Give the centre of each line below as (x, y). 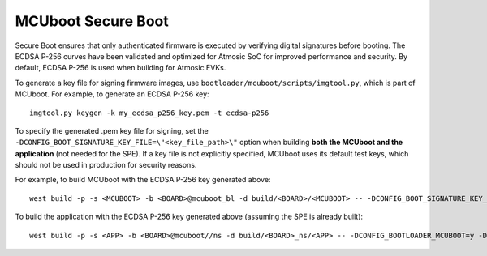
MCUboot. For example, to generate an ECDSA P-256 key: (112, 94)
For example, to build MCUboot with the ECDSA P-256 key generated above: (143, 180)
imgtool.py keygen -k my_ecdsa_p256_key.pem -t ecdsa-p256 (149, 113)
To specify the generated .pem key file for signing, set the (112, 130)
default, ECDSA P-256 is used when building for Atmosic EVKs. (121, 68)
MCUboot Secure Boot (92, 21)
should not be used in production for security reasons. (106, 165)
